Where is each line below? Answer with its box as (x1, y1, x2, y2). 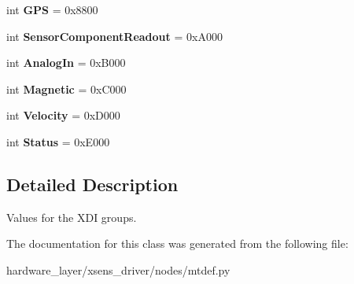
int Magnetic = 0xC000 (6, 80, 127, 97)
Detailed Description (6, 172, 179, 196)
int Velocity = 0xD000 (6, 107, 120, 124)
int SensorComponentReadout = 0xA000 (6, 28, 223, 44)
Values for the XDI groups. (6, 208, 137, 225)
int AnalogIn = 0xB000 (6, 54, 126, 71)
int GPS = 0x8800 (6, 2, 98, 17)
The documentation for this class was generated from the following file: (6, 235, 348, 252)
